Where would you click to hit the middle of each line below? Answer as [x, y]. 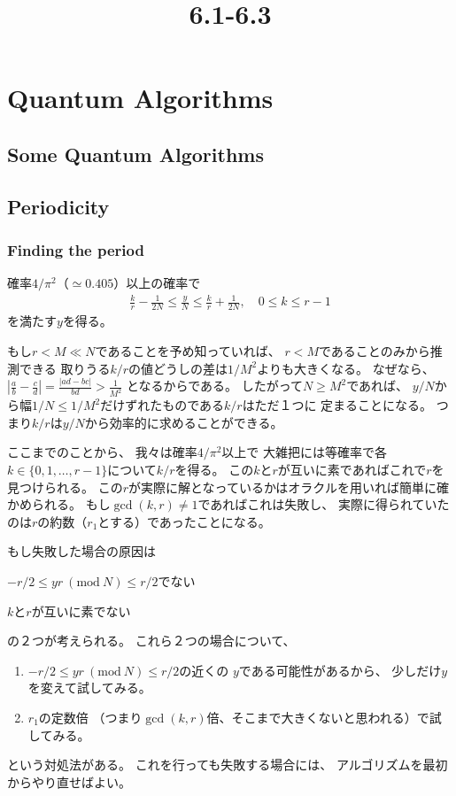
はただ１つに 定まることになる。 [337, 405]
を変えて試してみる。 [89, 688]
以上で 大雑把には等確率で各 [305, 452]
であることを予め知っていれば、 [188, 350]
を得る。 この [214, 470]
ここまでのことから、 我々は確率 [102, 452]
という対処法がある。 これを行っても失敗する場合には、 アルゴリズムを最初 [228, 765]
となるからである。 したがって [214, 386]
